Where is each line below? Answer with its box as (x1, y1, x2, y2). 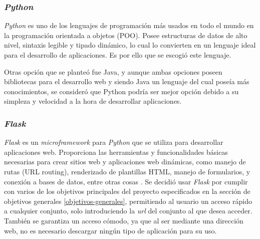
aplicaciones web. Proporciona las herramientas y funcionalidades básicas (4, 146, 228, 157)
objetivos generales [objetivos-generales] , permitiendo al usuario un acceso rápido (4, 195, 252, 206)
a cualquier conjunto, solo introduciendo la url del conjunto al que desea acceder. (4, 205, 252, 216)
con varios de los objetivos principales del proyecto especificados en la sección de (4, 186, 250, 196)
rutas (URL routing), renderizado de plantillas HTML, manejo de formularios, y (4, 166, 250, 176)
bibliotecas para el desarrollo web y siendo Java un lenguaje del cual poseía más (4, 76, 249, 87)
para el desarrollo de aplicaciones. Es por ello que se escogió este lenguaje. (4, 50, 231, 60)
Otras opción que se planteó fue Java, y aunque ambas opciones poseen (4, 66, 222, 77)
